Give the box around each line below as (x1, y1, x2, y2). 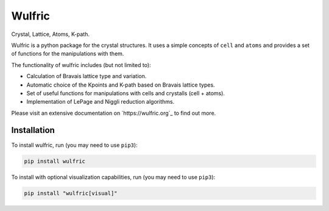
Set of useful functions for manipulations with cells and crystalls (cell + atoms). (26, 89, 225, 97)
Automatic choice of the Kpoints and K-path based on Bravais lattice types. (26, 81, 216, 88)
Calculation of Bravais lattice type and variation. (26, 73, 147, 80)
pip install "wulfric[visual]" (24, 190, 118, 196)
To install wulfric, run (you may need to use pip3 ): (11, 141, 138, 149)
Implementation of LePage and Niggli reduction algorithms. (26, 98, 175, 105)
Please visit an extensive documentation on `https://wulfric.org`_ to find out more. (11, 109, 216, 116)
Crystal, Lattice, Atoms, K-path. (11, 30, 90, 38)
